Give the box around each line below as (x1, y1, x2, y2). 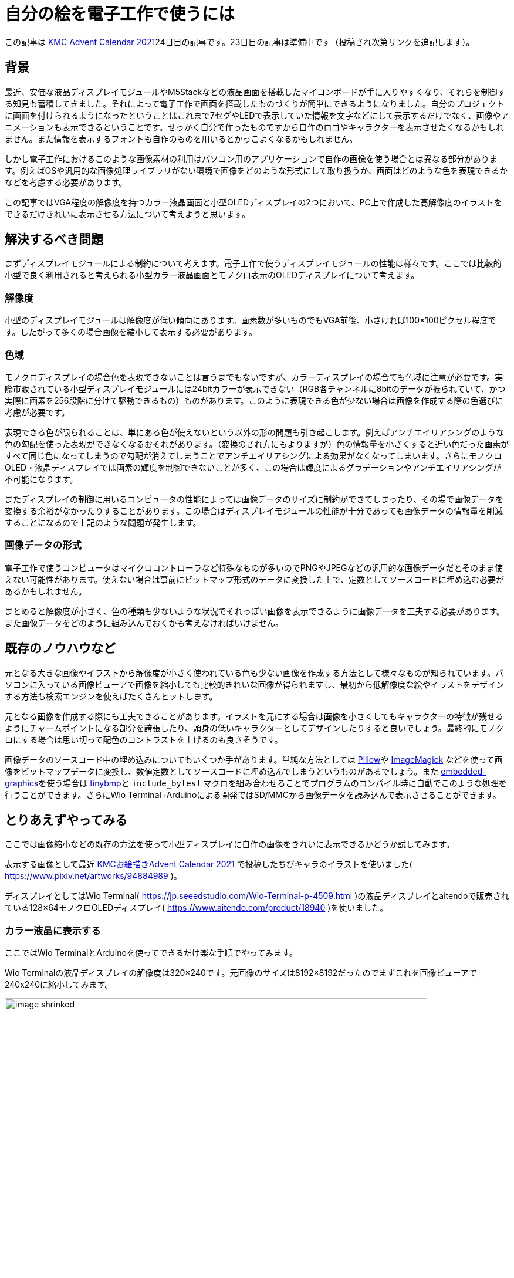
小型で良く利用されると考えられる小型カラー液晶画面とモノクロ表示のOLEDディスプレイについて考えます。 (5, 270, 420, 280)
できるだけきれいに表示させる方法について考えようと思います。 (5, 208, 250, 219)
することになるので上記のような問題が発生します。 (5, 517, 201, 528)
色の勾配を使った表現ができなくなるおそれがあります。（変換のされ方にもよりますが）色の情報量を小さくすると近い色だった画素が (5, 438, 509, 449)
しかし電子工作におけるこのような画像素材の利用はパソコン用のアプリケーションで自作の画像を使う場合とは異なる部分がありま (5, 153, 498, 164)
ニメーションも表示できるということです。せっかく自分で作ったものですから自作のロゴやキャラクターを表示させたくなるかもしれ (5, 121, 505, 132)
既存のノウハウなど (5, 641, 116, 656)
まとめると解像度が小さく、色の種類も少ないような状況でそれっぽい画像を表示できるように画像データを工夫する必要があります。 (5, 606, 505, 616)
